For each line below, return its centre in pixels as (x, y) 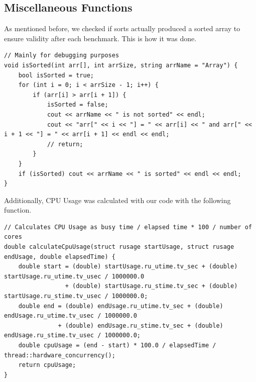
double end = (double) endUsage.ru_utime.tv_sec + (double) (121, 306)
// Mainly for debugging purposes (62, 56)
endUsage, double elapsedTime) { (60, 257)
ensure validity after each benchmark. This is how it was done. (100, 38)
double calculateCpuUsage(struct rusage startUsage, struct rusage (119, 247)
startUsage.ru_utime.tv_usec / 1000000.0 (74, 276)
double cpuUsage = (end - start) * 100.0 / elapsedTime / (117, 346)
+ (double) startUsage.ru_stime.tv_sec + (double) (151, 286)
